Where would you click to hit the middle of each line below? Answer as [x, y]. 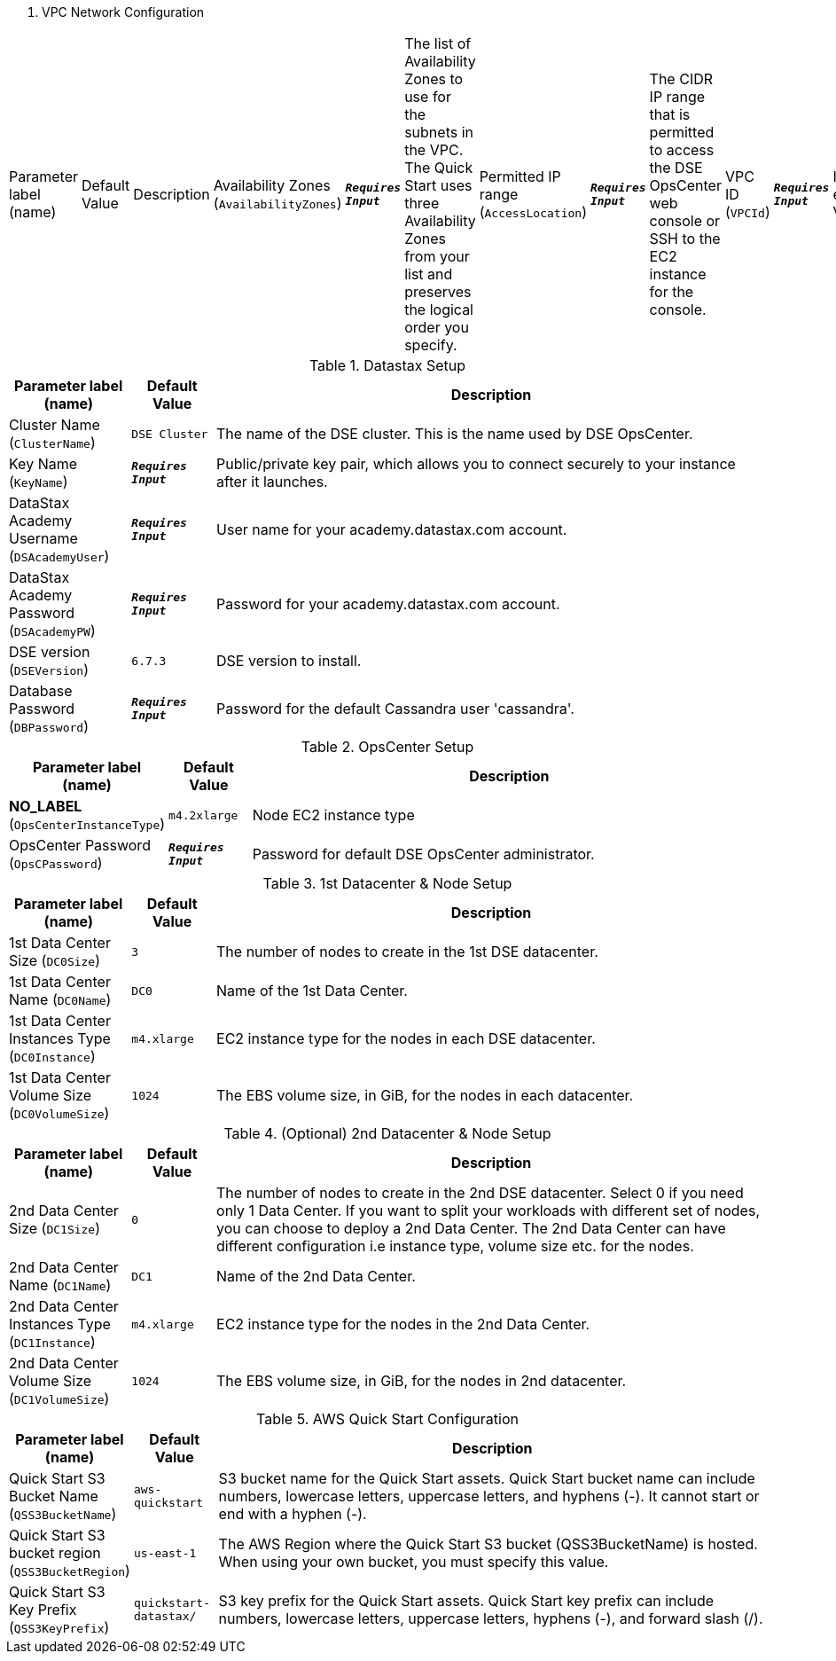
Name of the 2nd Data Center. [316, 1276]
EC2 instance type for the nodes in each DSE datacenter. [406, 1038]
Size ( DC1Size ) [55, 1228]
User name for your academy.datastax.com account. [392, 529]
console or [685, 221]
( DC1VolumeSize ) [59, 1399]
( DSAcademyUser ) [59, 556]
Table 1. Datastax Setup [387, 365]
